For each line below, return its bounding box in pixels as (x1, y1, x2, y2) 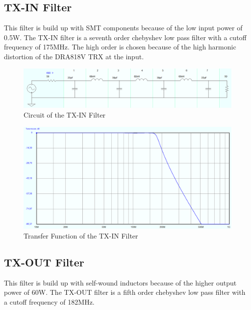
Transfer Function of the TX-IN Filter (24, 230, 138, 240)
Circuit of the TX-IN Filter (24, 109, 106, 119)
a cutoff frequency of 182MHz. (4, 296, 95, 307)
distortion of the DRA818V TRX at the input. (4, 51, 144, 61)
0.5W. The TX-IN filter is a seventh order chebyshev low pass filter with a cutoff (4, 32, 247, 42)
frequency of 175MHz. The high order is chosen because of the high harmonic (4, 42, 236, 52)
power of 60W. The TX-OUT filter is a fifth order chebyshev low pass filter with (4, 287, 246, 297)
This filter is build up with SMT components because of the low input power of (4, 23, 243, 33)
